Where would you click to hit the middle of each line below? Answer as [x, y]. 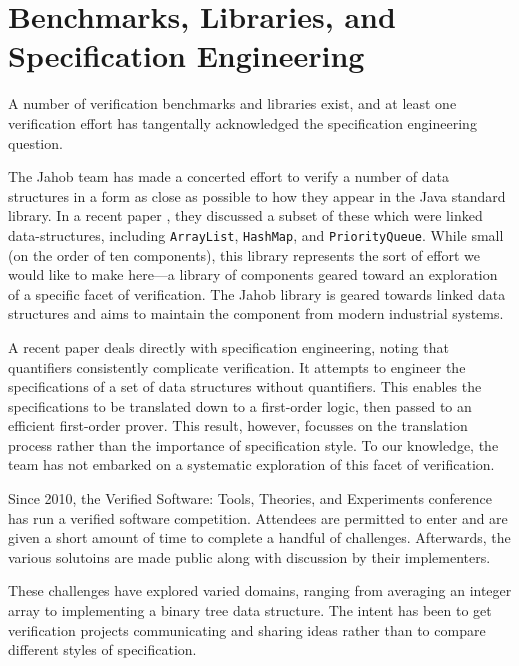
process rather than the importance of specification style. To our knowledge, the [253, 444]
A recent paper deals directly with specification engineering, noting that [228, 346]
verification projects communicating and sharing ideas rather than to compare [247, 629]
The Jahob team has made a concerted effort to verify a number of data [228, 176]
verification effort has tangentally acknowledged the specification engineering [242, 122]
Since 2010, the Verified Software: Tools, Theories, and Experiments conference [250, 498]
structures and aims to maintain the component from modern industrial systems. [256, 313]
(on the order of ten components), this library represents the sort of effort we [244, 254]
